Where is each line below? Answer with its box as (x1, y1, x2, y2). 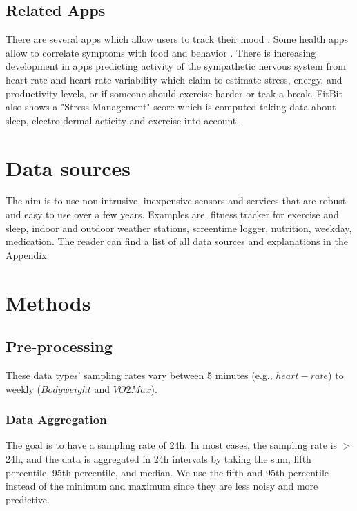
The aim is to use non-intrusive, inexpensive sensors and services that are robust (6, 193, 347, 208)
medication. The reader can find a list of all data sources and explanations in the (6, 234, 348, 249)
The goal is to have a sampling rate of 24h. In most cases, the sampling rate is (6, 438, 338, 452)
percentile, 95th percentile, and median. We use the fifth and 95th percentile (6, 465, 329, 479)
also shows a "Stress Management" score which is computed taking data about (6, 99, 336, 114)
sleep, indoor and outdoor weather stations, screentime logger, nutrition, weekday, (6, 220, 352, 235)
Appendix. (6, 247, 50, 262)
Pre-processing (6, 336, 113, 357)
